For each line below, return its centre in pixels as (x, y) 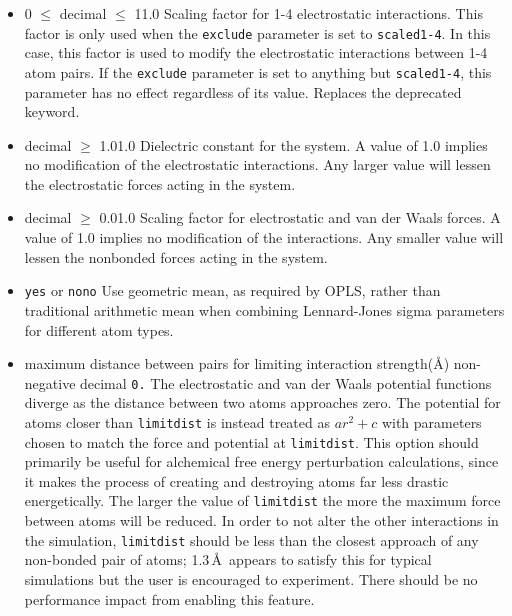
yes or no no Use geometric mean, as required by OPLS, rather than (232, 290)
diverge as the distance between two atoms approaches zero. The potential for (262, 402)
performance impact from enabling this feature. (169, 598)
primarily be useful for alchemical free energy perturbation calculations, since (261, 461)
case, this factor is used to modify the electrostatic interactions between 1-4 (256, 52)
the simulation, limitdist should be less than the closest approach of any (251, 539)
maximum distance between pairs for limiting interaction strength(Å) (237, 363)
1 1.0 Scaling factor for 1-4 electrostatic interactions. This (308, 13)
